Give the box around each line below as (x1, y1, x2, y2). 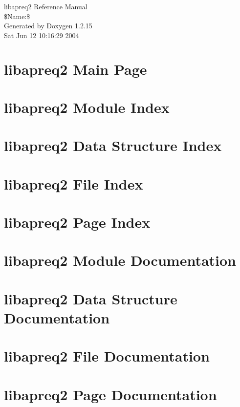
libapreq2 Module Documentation (4, 250, 236, 270)
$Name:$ (4, 11, 30, 21)
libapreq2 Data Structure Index (4, 135, 222, 155)
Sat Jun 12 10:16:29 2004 (4, 30, 79, 40)
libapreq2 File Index (4, 173, 143, 193)
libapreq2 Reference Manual (4, 1, 87, 11)
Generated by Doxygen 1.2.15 (4, 21, 92, 31)
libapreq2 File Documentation (4, 346, 210, 366)
